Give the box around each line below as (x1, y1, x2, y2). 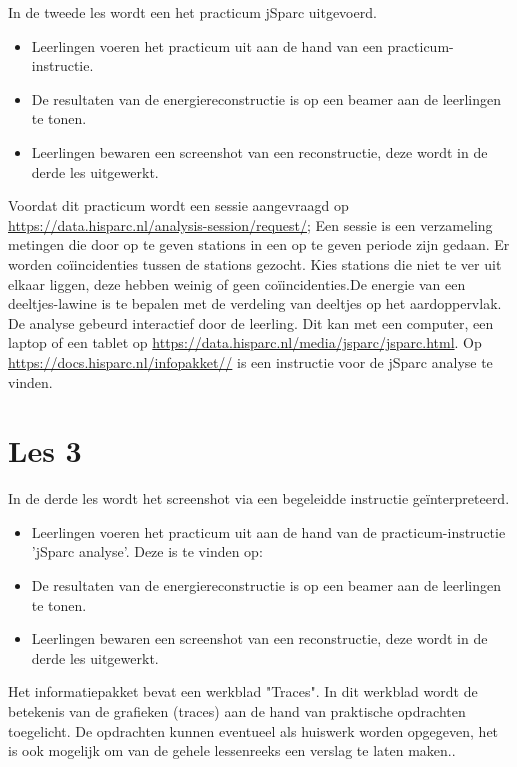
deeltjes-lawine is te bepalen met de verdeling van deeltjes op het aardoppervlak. (8, 293, 502, 314)
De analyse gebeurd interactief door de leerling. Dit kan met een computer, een (8, 312, 494, 333)
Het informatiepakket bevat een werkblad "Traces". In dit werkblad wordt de (8, 681, 478, 702)
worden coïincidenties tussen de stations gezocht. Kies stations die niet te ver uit (8, 253, 502, 274)
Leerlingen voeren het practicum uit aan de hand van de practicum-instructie (31, 521, 506, 542)
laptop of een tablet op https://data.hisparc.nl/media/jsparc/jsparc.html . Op (8, 332, 482, 353)
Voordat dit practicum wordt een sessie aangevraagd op (8, 195, 349, 216)
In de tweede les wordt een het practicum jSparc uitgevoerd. (8, 2, 377, 22)
